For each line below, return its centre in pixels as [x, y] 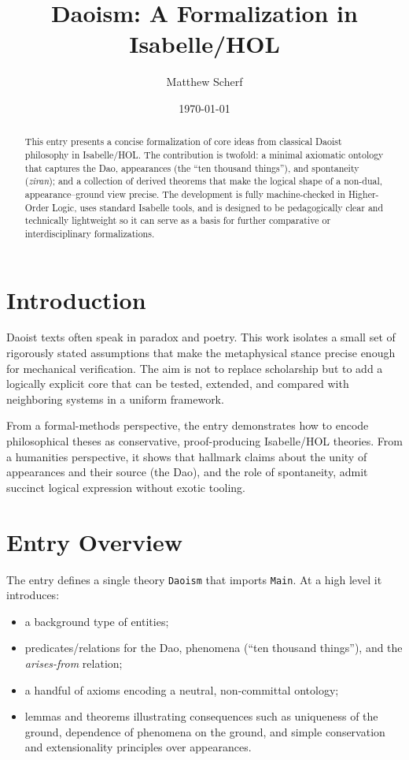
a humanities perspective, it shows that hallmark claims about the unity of [187, 456]
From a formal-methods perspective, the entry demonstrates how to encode [188, 425]
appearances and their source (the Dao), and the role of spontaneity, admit [187, 472]
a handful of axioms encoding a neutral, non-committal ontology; [182, 689]
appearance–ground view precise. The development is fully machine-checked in [185, 194]
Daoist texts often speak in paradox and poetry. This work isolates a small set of [201, 337]
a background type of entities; [97, 621]
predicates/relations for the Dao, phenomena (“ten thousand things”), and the [214, 648]
